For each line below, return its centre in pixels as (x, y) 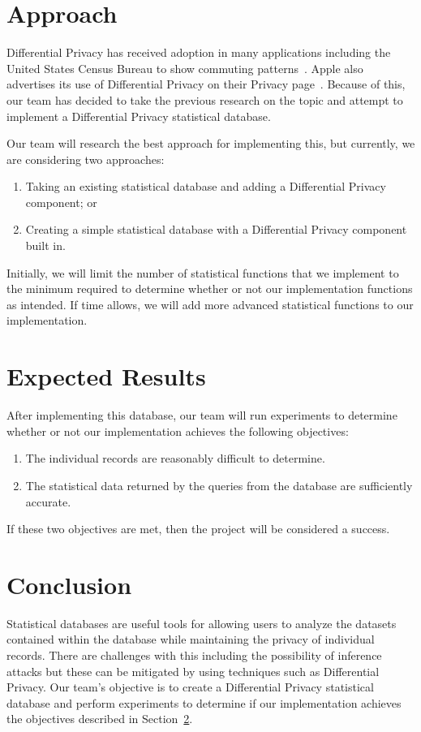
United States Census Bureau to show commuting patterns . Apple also (185, 68)
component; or (61, 202)
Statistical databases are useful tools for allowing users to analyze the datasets (202, 623)
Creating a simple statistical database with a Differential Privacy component (216, 229)
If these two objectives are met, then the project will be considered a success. (198, 529)
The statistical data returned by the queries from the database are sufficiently (219, 485)
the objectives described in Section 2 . (100, 719)
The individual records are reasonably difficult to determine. (175, 458)
